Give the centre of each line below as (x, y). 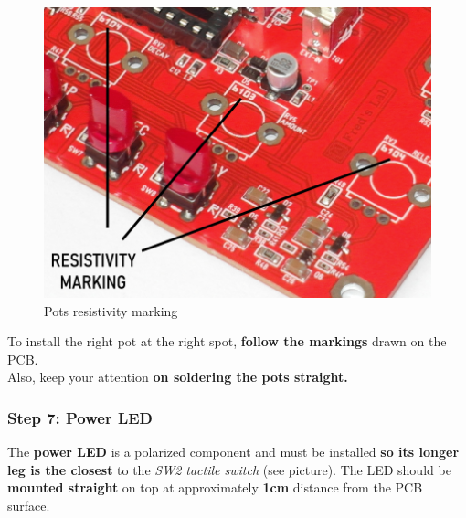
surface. (29, 505)
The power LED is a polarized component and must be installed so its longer (233, 452)
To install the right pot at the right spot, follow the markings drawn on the (227, 341)
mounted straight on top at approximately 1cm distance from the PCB (215, 487)
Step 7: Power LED (80, 417)
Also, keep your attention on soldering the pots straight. (178, 377)
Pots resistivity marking (111, 310)
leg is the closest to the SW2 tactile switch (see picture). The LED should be (229, 469)
